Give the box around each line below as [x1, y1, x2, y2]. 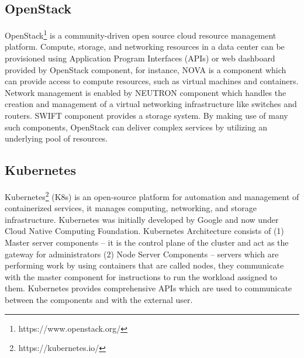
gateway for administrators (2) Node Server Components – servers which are [5, 247, 279, 260]
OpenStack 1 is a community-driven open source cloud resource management [5, 27, 277, 41]
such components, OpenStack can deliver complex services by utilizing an [5, 121, 268, 133]
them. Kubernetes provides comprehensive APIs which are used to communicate [5, 282, 292, 294]
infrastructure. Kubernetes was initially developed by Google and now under [5, 213, 279, 225]
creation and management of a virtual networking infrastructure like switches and [5, 98, 297, 110]
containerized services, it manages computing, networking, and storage [5, 202, 257, 214]
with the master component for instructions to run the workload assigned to [5, 270, 278, 283]
